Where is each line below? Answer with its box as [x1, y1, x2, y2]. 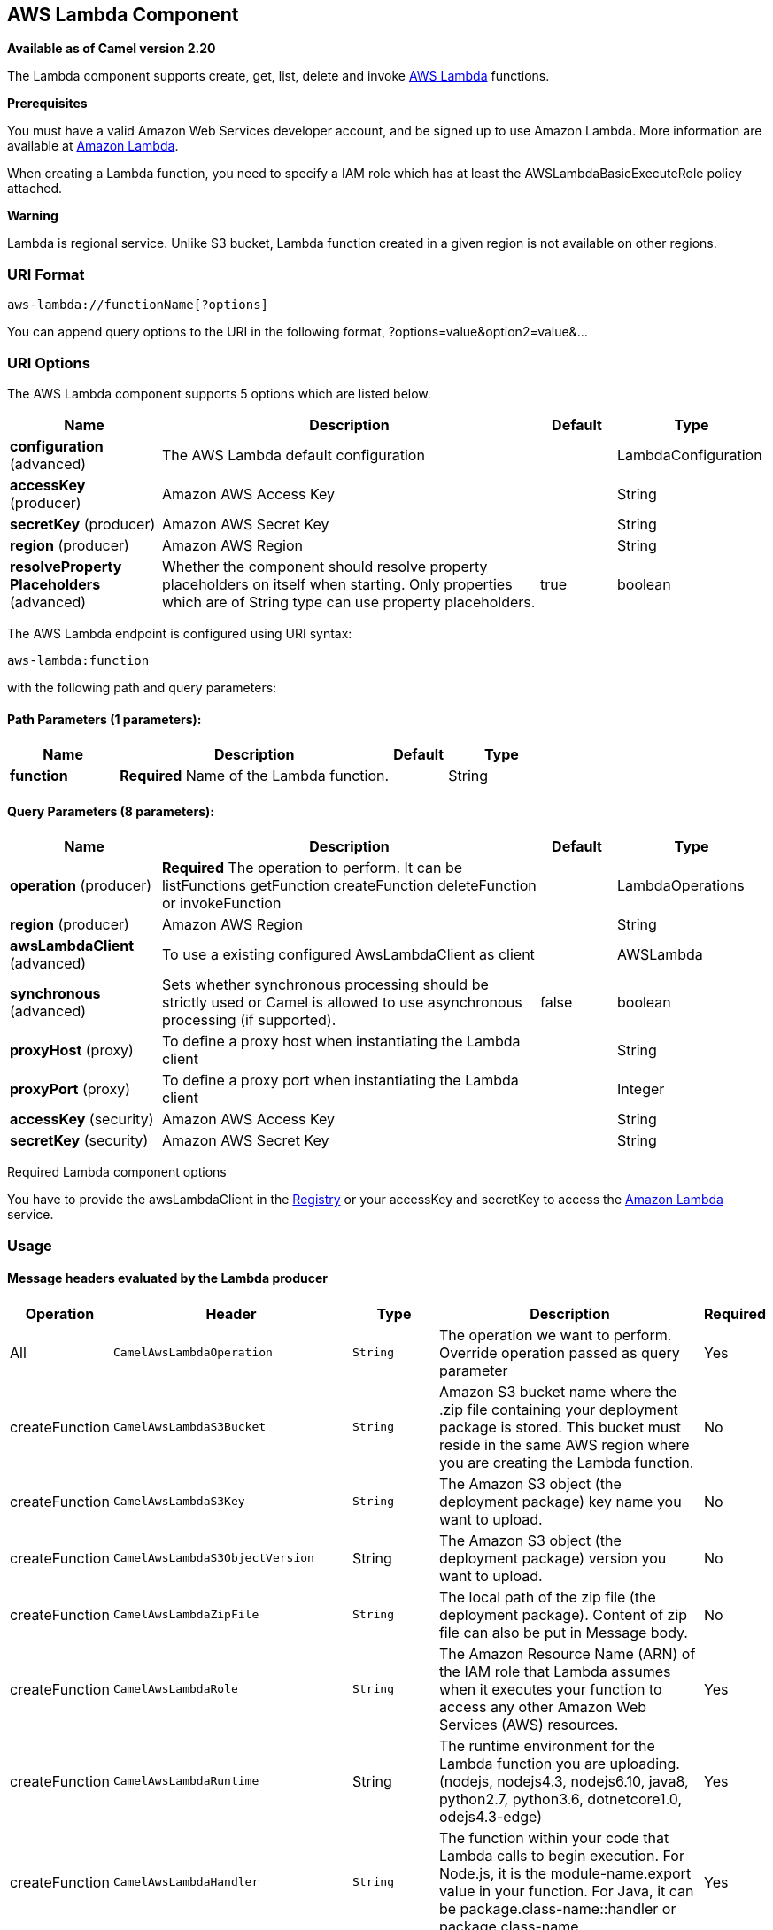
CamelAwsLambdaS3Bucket [112, 1420, 267, 1434]
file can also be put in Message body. [438, 1623, 688, 1641]
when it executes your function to [438, 1679, 662, 1698]
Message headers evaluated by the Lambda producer [7, 1270, 328, 1286]
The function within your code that [438, 1828, 669, 1847]
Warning [7, 208, 58, 224]
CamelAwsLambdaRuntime [112, 1774, 259, 1788]
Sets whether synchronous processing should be [162, 976, 489, 994]
